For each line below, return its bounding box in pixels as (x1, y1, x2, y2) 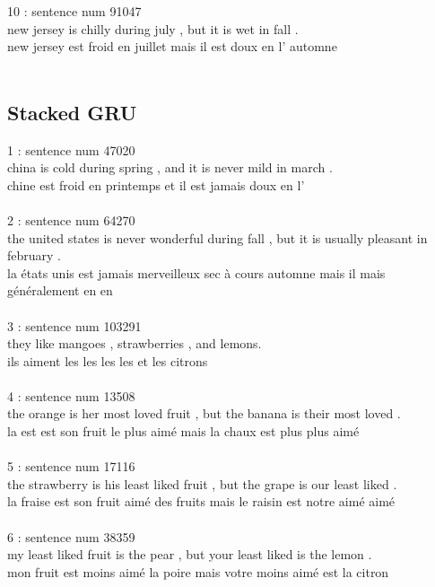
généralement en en (7, 281, 113, 300)
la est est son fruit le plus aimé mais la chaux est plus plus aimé (7, 422, 360, 441)
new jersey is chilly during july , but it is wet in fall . (7, 19, 299, 38)
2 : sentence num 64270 (7, 210, 135, 229)
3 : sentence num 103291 (7, 316, 142, 335)
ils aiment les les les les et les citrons (7, 351, 208, 370)
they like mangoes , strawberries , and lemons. (7, 334, 262, 353)
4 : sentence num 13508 (7, 386, 135, 405)
